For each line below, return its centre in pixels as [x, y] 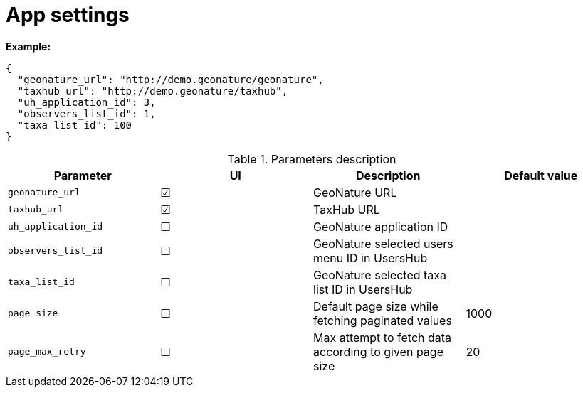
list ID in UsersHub [363, 289]
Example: [28, 46]
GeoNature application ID [381, 226]
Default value [541, 175]
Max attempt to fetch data [383, 337]
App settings [68, 15]
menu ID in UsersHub [371, 258]
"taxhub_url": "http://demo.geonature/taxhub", [153, 91]
